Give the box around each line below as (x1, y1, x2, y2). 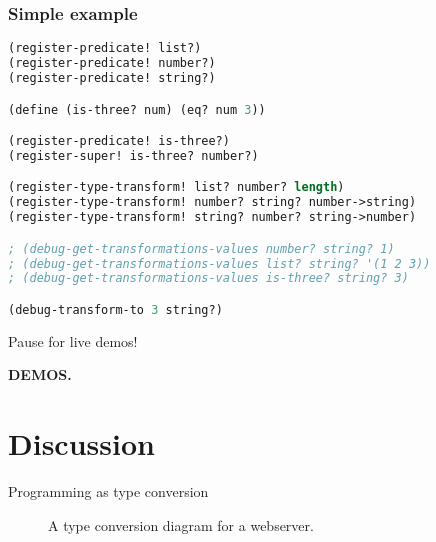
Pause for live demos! (8, 330, 138, 351)
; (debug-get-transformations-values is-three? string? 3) (8, 271, 409, 286)
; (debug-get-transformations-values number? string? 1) (8, 241, 395, 256)
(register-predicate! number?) (8, 56, 216, 71)
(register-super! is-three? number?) (8, 148, 259, 163)
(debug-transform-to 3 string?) (8, 303, 223, 317)
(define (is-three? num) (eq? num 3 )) (8, 102, 266, 117)
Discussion (8, 423, 155, 464)
